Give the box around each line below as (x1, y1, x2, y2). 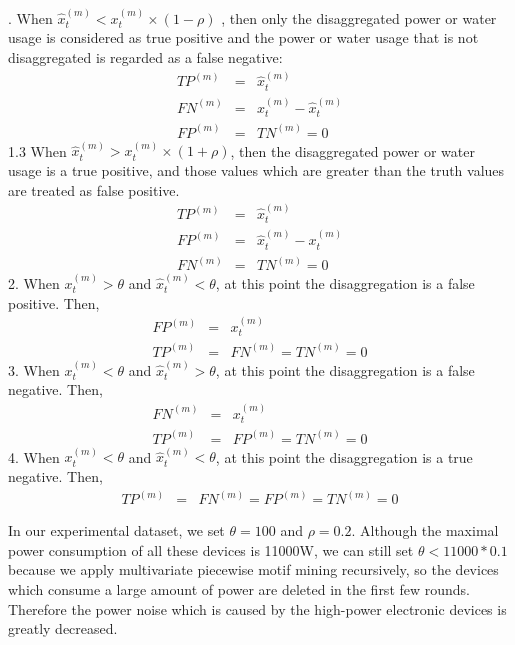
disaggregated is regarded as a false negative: (8, 47, 283, 67)
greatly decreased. (8, 618, 118, 639)
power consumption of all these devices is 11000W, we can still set (8, 539, 414, 560)
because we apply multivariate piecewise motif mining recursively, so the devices (8, 559, 499, 580)
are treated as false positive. (8, 179, 180, 200)
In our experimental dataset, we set (8, 520, 225, 541)
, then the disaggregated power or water (230, 140, 475, 161)
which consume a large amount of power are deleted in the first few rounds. (8, 578, 471, 599)
